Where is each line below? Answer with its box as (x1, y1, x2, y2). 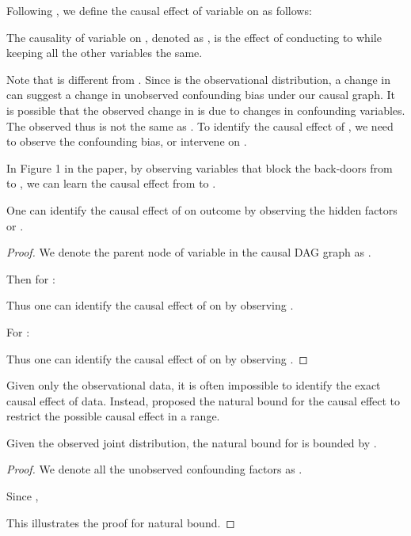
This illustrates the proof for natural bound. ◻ (6, 514, 235, 530)
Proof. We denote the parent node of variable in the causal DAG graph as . (6, 244, 371, 260)
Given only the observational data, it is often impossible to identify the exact (6, 377, 381, 393)
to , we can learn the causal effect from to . (6, 175, 216, 192)
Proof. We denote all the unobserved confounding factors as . (6, 461, 303, 477)
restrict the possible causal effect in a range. (6, 408, 220, 424)
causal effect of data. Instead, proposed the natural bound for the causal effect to (6, 392, 401, 409)
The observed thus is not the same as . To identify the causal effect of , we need (6, 117, 394, 134)
